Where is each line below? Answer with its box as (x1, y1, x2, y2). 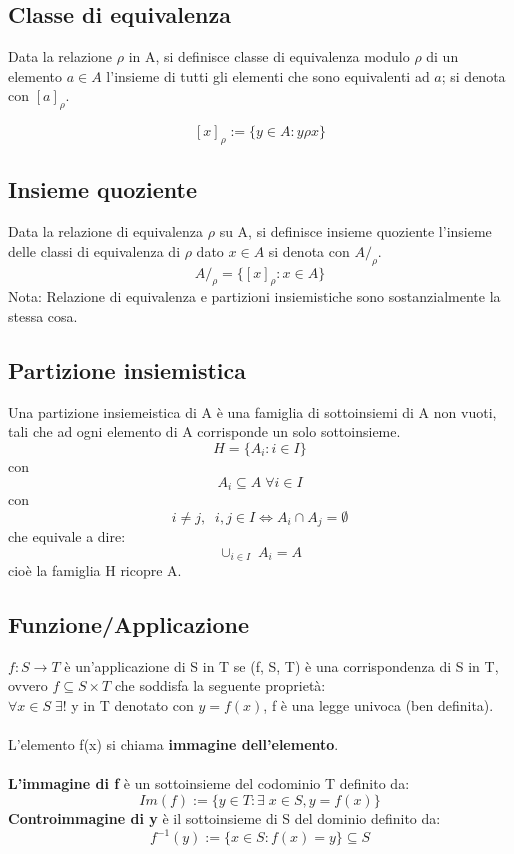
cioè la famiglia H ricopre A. (8, 560, 182, 581)
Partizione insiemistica (8, 354, 246, 385)
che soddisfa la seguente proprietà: (114, 675, 326, 696)
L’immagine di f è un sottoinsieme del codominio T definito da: (8, 773, 410, 794)
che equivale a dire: (8, 526, 126, 547)
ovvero (8, 675, 48, 696)
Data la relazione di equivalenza (8, 221, 204, 242)
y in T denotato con (71, 695, 194, 716)
